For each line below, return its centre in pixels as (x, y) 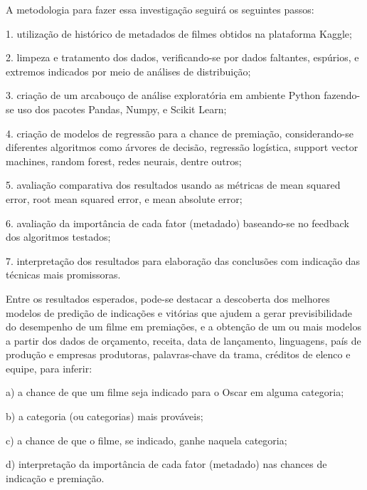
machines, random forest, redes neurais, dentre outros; (124, 161)
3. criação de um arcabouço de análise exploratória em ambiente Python (163, 95)
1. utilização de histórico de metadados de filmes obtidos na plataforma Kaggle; (179, 33)
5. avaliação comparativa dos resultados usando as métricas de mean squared (173, 185)
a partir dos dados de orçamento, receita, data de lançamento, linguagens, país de (183, 340)
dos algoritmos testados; (58, 237)
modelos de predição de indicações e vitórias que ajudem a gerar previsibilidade (179, 312)
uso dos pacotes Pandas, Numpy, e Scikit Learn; (122, 109)
